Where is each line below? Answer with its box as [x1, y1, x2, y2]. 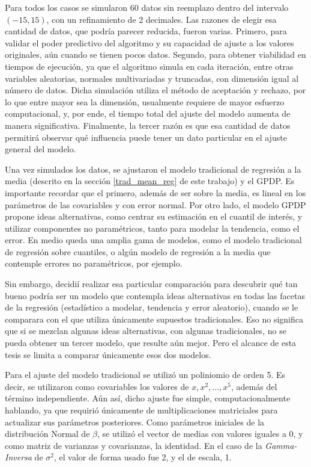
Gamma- [265, 439, 297, 451]
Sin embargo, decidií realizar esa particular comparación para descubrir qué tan [5, 277, 298, 290]
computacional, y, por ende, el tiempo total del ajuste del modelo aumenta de [5, 107, 291, 120]
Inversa [5, 451, 32, 463]
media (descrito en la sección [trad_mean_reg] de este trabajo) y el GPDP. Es [5, 175, 295, 187]
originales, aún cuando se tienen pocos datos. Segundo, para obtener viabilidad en [5, 48, 306, 61]
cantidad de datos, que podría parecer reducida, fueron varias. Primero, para [5, 25, 287, 37]
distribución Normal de [5, 427, 90, 440]
